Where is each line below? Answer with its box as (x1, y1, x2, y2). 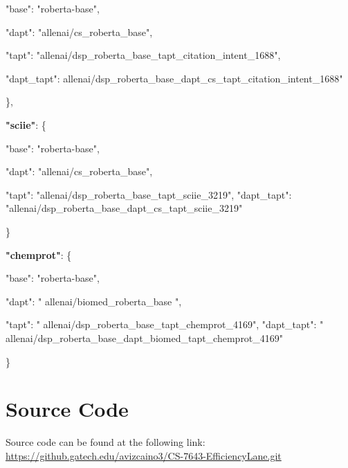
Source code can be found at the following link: (6, 435, 205, 449)
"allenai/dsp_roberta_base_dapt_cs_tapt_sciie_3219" (6, 201, 243, 215)
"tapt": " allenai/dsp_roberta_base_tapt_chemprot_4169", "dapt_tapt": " (6, 317, 324, 332)
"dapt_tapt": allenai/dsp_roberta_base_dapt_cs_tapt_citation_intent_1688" (6, 71, 343, 85)
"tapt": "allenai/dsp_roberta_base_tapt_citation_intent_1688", (6, 48, 281, 62)
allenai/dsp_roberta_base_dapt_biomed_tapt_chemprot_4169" (6, 330, 284, 345)
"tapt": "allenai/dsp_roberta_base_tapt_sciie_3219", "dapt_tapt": (6, 187, 292, 201)
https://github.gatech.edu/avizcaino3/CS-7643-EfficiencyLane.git (6, 448, 282, 462)
